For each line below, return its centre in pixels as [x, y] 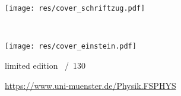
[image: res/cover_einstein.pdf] [71, 47]
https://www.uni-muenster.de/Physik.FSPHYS [90, 85]
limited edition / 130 [45, 65]
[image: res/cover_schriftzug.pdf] [75, 8]
